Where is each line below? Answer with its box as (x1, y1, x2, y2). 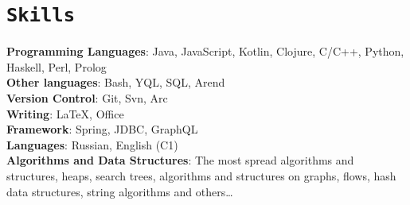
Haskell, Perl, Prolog (6, 58, 107, 75)
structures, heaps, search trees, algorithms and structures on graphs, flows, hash (6, 168, 396, 184)
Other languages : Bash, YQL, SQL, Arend (6, 74, 225, 91)
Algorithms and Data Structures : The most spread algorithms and (6, 152, 354, 168)
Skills (6, 4, 75, 27)
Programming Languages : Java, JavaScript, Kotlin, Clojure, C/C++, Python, (6, 43, 404, 60)
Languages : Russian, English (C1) (6, 136, 178, 153)
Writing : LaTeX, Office (6, 105, 124, 122)
